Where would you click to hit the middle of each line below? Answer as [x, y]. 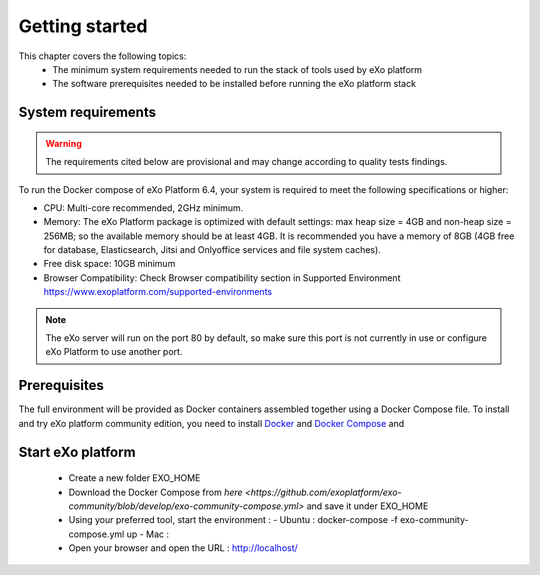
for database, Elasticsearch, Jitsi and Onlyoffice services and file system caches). [212, 250]
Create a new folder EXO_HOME [134, 478]
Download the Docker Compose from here [156, 492]
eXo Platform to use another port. [114, 352]
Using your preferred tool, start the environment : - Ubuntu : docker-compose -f [233, 520]
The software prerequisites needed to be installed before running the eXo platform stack [234, 84]
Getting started [83, 26]
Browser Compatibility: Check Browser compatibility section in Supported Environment [222, 277]
